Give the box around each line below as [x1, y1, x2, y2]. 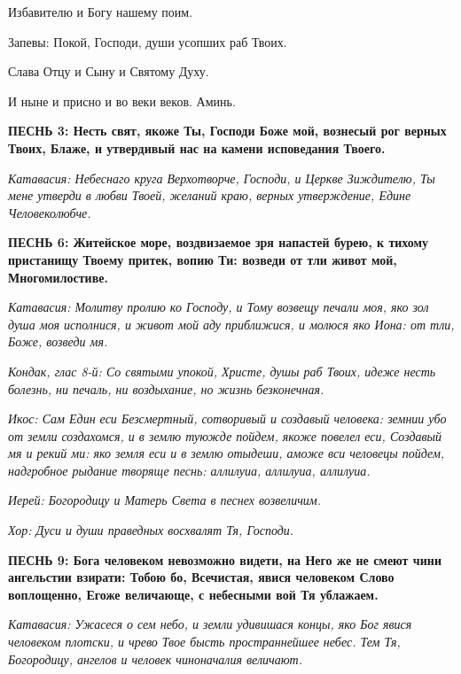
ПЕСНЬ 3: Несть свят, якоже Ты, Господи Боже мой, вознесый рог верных [8, 121, 447, 140]
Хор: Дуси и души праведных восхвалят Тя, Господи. [8, 521, 294, 539]
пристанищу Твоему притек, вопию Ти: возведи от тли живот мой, [8, 250, 397, 268]
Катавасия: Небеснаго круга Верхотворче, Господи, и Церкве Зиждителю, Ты [8, 168, 435, 187]
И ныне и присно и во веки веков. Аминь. [8, 91, 236, 110]
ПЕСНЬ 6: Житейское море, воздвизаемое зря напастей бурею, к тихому [8, 233, 429, 252]
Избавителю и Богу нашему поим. [8, 3, 193, 20]
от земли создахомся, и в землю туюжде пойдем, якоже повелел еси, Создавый [8, 426, 442, 445]
